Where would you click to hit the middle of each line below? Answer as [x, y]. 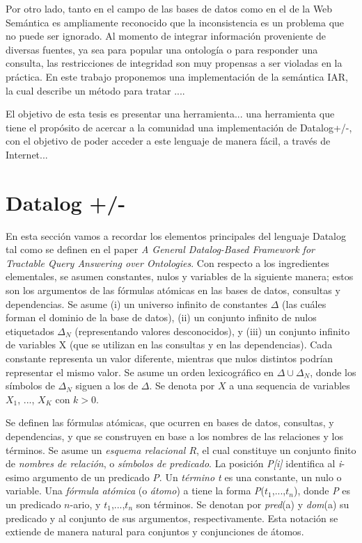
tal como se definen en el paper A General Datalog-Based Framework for [160, 249]
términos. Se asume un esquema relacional [96, 449]
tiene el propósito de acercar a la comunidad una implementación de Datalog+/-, [179, 127]
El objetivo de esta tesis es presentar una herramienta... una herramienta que [170, 114]
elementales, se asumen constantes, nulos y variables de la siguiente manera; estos [180, 276]
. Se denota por [182, 386]
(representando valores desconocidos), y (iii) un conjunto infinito [212, 331]
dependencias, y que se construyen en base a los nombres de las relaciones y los [174, 436]
